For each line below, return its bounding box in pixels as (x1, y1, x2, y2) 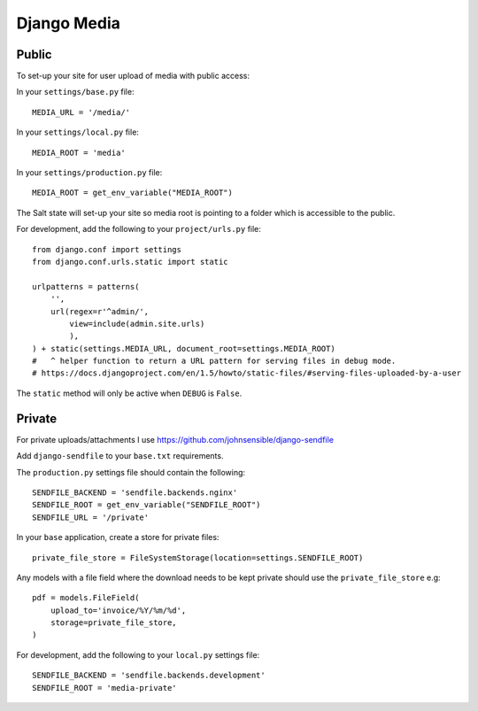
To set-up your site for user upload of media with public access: (16, 71, 251, 81)
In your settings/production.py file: (16, 167, 163, 178)
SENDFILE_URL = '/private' (32, 512, 150, 522)
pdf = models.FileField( (32, 593, 140, 603)
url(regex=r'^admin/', (50, 306, 150, 316)
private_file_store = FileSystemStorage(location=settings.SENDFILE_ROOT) (32, 553, 364, 562)
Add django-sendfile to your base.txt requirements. (16, 451, 224, 461)
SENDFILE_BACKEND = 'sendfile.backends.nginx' (32, 487, 238, 498)
